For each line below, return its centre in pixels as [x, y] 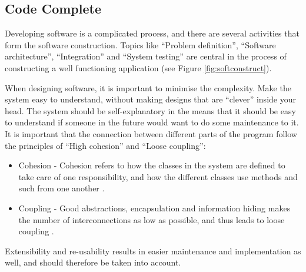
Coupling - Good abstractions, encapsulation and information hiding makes [154, 208]
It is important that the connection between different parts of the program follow [151, 133]
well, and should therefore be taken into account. [93, 262]
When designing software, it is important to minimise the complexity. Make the [148, 87]
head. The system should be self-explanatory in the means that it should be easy [150, 110]
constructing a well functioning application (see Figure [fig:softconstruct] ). [138, 67]
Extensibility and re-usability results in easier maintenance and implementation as [153, 251]
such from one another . [61, 188]
